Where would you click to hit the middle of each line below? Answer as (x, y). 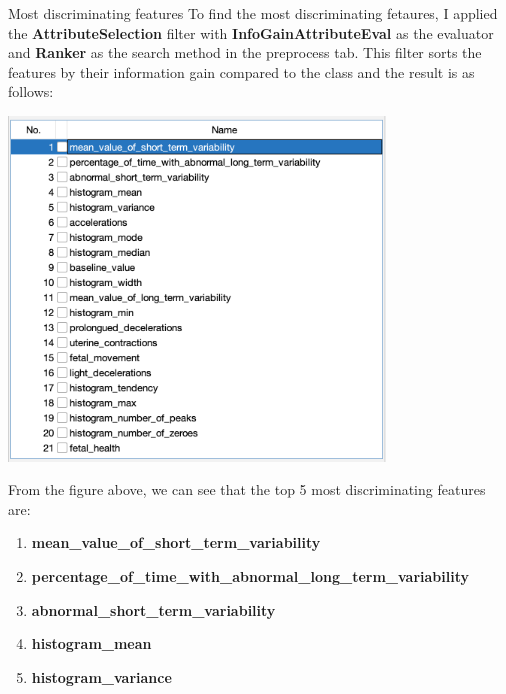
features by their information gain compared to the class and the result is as (241, 71)
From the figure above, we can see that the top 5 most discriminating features (247, 489)
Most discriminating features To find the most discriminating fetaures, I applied (253, 13)
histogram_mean (91, 643)
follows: (31, 91)
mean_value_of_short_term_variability (176, 542)
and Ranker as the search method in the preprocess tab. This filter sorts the (245, 52)
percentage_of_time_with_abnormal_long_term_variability (250, 575)
